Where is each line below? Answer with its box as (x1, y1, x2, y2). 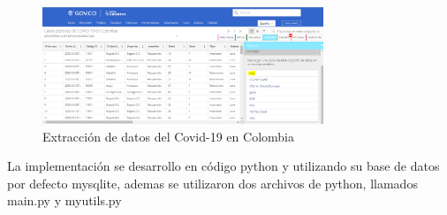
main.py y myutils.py (7, 191, 122, 210)
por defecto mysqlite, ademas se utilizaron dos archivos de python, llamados (7, 173, 418, 192)
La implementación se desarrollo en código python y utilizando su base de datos (7, 157, 440, 175)
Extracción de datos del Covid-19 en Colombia (42, 127, 294, 145)
